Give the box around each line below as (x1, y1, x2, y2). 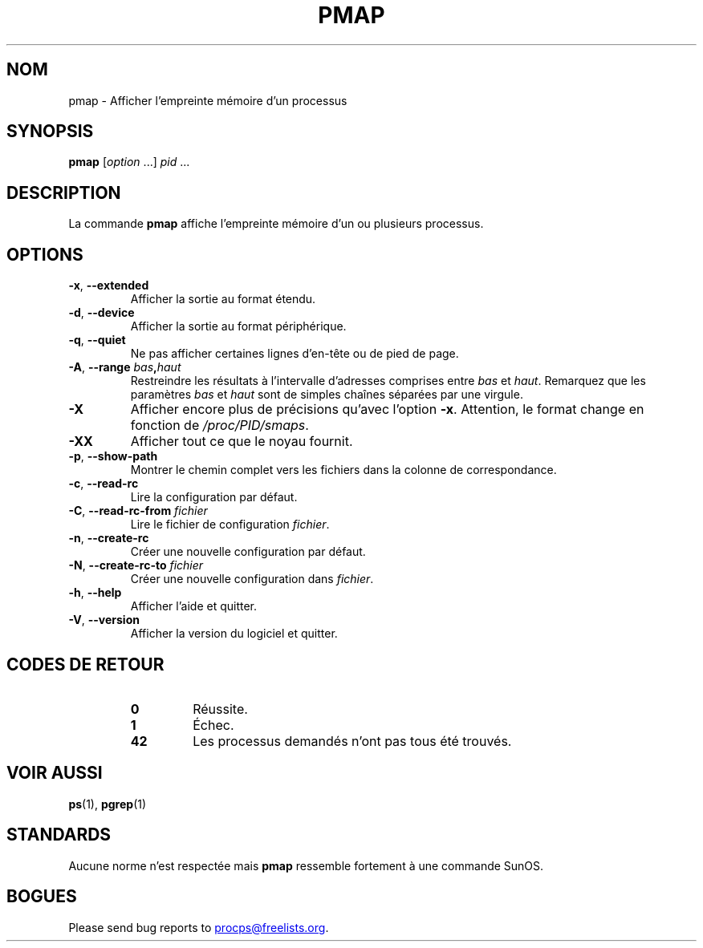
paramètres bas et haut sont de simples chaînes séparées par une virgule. (130, 387, 523, 402)
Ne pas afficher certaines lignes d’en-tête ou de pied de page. (130, 346, 459, 361)
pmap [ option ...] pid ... (68, 155, 190, 169)
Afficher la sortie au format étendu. (130, 292, 316, 306)
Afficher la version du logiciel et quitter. (130, 626, 338, 641)
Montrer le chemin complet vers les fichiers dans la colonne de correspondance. (130, 463, 557, 477)
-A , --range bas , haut (68, 360, 181, 375)
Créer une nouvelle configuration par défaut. (130, 545, 366, 559)
